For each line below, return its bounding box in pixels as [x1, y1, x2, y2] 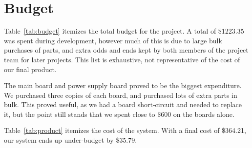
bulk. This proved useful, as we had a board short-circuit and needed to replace [4, 99, 242, 110]
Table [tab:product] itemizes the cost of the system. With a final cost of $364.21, [4, 125, 246, 135]
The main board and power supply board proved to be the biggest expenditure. [4, 80, 242, 91]
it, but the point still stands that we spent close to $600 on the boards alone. [4, 109, 234, 119]
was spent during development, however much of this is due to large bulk [4, 35, 222, 45]
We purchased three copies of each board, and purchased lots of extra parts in [4, 90, 237, 100]
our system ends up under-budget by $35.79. [4, 135, 137, 145]
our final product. [4, 64, 57, 74]
